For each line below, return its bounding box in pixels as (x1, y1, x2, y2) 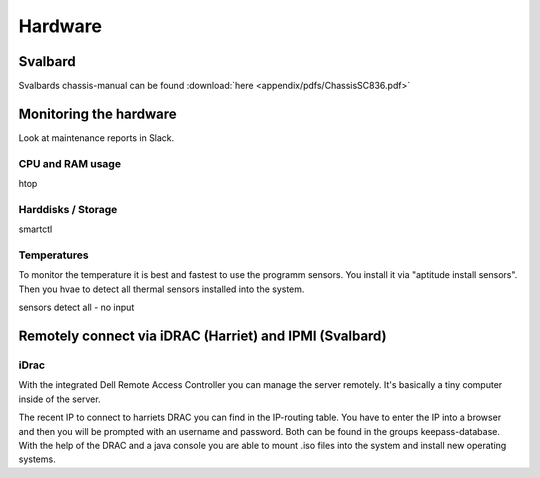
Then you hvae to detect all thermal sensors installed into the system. (18, 283, 305, 295)
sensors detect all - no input (18, 301, 135, 314)
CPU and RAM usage (18, 156, 122, 170)
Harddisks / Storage (18, 202, 118, 216)
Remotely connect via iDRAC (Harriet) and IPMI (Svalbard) (18, 327, 387, 344)
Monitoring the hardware (18, 105, 177, 122)
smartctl (18, 223, 53, 235)
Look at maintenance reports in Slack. (18, 131, 175, 144)
